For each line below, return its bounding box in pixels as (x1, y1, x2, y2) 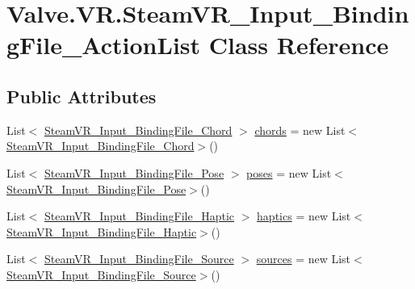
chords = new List (254, 121, 346, 138)
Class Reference (208, 28, 389, 61)
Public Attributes (6, 83, 157, 108)
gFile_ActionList (6, 28, 201, 61)
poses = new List (246, 164, 332, 181)
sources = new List (256, 250, 351, 267)
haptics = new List (257, 207, 351, 224)
